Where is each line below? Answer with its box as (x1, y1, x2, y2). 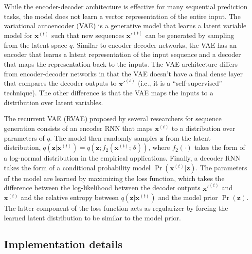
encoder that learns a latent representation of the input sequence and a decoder (4, 49, 241, 59)
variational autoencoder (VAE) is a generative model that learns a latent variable (4, 20, 247, 31)
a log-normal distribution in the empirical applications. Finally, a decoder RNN (4, 153, 241, 163)
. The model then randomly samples (50, 132, 158, 143)
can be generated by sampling (145, 30, 234, 40)
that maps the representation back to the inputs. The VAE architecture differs (4, 59, 238, 69)
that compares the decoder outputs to (4, 78, 117, 88)
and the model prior (158, 192, 218, 202)
